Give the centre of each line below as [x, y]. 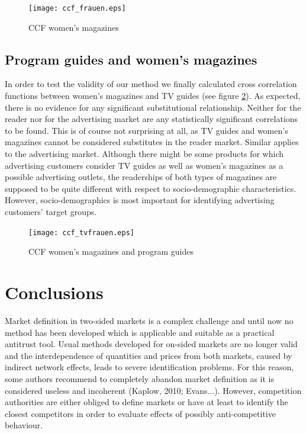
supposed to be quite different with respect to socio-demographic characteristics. [151, 188]
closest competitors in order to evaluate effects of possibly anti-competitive [140, 413]
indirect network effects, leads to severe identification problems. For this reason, [149, 367]
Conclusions [54, 292]
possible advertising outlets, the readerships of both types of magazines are [141, 177]
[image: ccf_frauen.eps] [77, 8]
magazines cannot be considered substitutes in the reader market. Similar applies [152, 142]
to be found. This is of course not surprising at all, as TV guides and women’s [146, 130]
